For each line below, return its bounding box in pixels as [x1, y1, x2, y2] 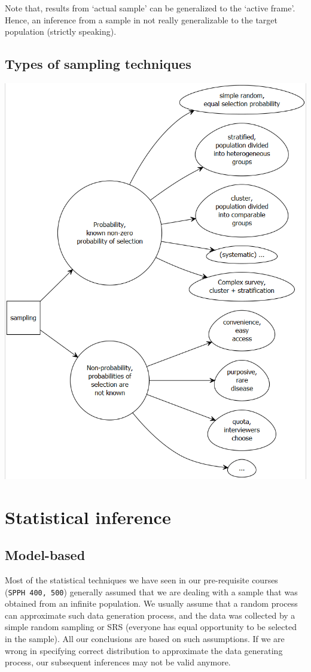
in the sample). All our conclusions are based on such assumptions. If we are [5, 632, 285, 644]
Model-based [5, 546, 86, 564]
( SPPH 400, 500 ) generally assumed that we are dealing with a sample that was [5, 585, 298, 598]
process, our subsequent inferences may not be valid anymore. [5, 656, 231, 668]
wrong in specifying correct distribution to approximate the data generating [5, 644, 283, 656]
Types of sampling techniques [5, 55, 191, 73]
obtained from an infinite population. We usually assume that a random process [5, 597, 298, 610]
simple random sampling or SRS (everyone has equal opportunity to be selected [5, 620, 297, 633]
